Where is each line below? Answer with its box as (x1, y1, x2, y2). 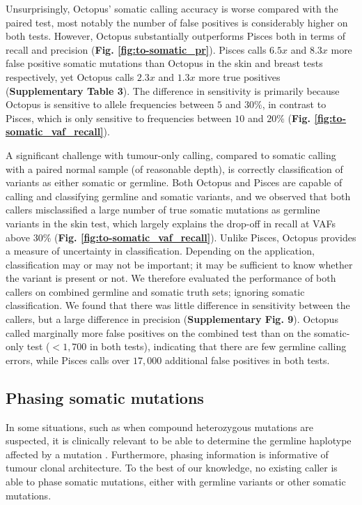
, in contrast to (262, 97, 326, 112)
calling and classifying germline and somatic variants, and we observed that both (6, 188, 351, 203)
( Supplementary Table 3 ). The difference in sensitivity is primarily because (6, 83, 340, 98)
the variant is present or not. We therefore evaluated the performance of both (6, 271, 336, 285)
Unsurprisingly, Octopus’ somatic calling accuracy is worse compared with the (6, 1, 338, 15)
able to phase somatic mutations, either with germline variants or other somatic (6, 474, 346, 489)
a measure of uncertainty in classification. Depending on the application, (6, 243, 315, 258)
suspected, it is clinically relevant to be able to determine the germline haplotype (6, 433, 352, 448)
